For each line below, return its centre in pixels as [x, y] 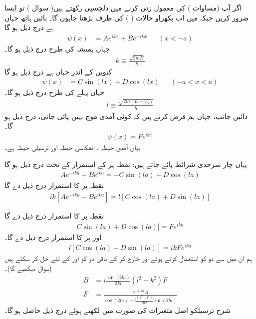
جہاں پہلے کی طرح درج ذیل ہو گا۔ [55, 92]
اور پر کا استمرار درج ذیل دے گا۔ [53, 237]
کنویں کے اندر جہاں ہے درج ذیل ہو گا [58, 72]
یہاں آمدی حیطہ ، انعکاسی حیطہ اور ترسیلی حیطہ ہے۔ [73, 147]
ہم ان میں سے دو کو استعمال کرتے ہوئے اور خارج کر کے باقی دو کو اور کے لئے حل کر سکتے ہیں [128, 258]
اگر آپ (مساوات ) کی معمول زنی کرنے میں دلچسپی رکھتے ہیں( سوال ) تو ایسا [123, 7]
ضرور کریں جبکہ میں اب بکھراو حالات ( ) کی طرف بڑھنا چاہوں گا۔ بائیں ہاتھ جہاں [127, 17]
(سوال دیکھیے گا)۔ [28, 268]
